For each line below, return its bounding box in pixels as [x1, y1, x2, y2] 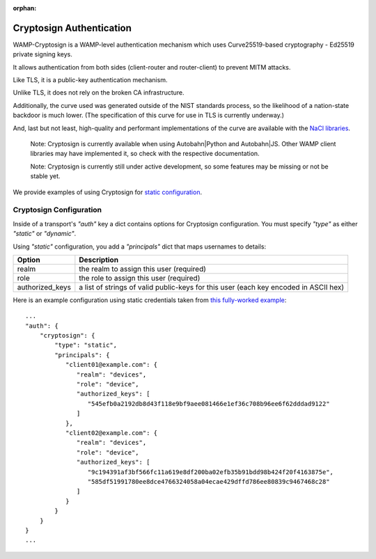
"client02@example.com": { [65, 429, 158, 436]
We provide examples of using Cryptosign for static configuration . [13, 188, 202, 196]
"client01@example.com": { [65, 361, 158, 369]
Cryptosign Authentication [13, 22, 132, 34]
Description [79, 255, 118, 265]
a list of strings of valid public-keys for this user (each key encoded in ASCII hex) [79, 282, 345, 292]
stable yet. [30, 172, 61, 180]
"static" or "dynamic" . [13, 230, 77, 238]
